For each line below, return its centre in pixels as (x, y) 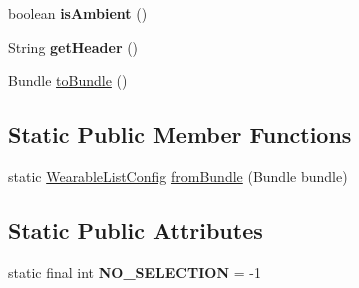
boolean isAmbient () (78, 13)
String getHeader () (73, 46)
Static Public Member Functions (180, 134)
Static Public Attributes (135, 229)
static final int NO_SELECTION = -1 (134, 271)
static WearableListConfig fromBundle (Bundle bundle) (178, 175)
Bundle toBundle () (68, 80)
